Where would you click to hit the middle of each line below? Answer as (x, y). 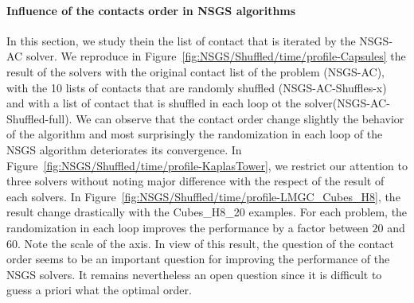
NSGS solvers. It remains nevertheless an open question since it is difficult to (194, 274)
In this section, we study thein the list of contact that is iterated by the (181, 40)
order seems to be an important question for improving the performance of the (198, 259)
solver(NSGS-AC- (347, 103)
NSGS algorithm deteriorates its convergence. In (124, 149)
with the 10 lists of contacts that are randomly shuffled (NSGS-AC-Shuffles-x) (197, 87)
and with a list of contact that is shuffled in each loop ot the (154, 103)
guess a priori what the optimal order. (99, 290)
